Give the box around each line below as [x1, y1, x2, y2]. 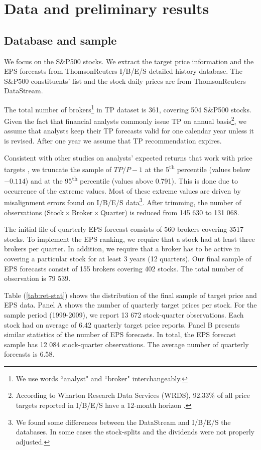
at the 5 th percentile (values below [145, 163, 250, 174]
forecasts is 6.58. [4, 349, 55, 359]
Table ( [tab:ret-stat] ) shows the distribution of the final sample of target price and [4, 289, 257, 300]
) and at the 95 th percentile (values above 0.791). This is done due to [25, 174, 238, 186]
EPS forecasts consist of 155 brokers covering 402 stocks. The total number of [4, 263, 243, 273]
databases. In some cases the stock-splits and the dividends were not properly [16, 426, 255, 437]
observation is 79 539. [4, 273, 71, 283]
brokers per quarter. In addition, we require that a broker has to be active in [4, 243, 240, 254]
